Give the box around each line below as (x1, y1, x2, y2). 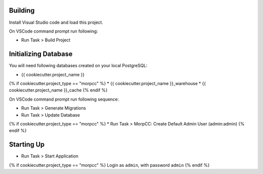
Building (9, 6, 35, 15)
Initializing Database (9, 50, 73, 58)
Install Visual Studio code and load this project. (9, 19, 103, 25)
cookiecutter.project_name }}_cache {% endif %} (9, 87, 108, 93)
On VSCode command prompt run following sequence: (9, 96, 119, 102)
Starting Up (9, 140, 45, 149)
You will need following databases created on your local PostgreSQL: (9, 63, 148, 69)
